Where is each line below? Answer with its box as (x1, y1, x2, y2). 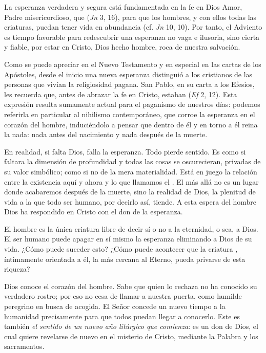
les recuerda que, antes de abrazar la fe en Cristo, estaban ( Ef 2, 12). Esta (4, 89, 237, 99)
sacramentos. (4, 341, 45, 351)
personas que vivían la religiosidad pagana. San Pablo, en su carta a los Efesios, (4, 79, 255, 90)
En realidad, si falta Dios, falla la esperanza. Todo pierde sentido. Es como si (4, 146, 246, 157)
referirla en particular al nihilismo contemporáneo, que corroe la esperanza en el (4, 108, 255, 119)
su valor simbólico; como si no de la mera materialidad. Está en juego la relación (4, 166, 257, 176)
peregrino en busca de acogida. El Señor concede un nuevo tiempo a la (4, 301, 226, 312)
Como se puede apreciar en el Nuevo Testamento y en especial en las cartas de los (4, 58, 261, 69)
